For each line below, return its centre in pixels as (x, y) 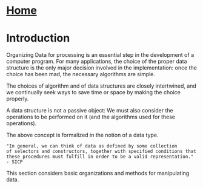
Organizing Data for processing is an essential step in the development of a (100, 55)
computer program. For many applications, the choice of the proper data (97, 62)
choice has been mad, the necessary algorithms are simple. (81, 74)
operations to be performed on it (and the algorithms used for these (91, 117)
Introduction (38, 38)
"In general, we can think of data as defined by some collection (92, 146)
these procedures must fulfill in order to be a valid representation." (100, 157)
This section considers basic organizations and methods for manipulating (98, 173)
